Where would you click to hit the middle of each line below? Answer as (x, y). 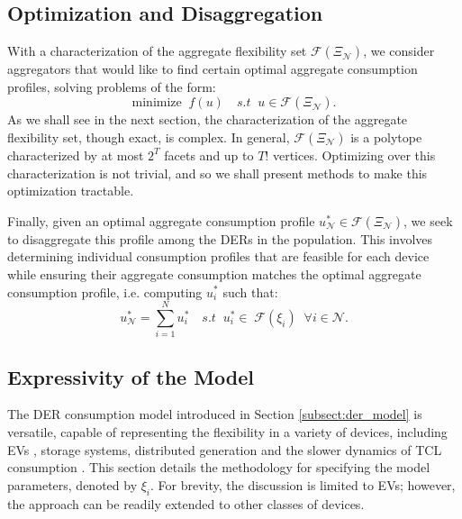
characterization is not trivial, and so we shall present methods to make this (217, 173)
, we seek (428, 220)
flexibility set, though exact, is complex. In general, (149, 137)
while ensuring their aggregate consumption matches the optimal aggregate (214, 273)
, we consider (399, 51)
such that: (250, 291)
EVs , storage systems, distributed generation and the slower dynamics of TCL (225, 449)
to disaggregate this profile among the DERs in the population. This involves (220, 238)
